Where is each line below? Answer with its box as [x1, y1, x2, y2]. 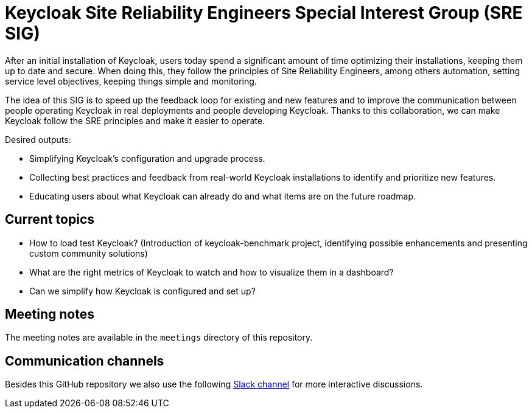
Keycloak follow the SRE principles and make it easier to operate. [5, 115, 265, 126]
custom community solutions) [29, 248, 148, 259]
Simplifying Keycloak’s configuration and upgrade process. [29, 153, 265, 164]
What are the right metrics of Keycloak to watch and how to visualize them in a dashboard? [29, 266, 394, 277]
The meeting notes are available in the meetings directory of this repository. [5, 332, 313, 343]
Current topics [5, 212, 95, 227]
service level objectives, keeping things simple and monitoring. [5, 75, 257, 86]
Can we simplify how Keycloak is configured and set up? [29, 285, 256, 296]
